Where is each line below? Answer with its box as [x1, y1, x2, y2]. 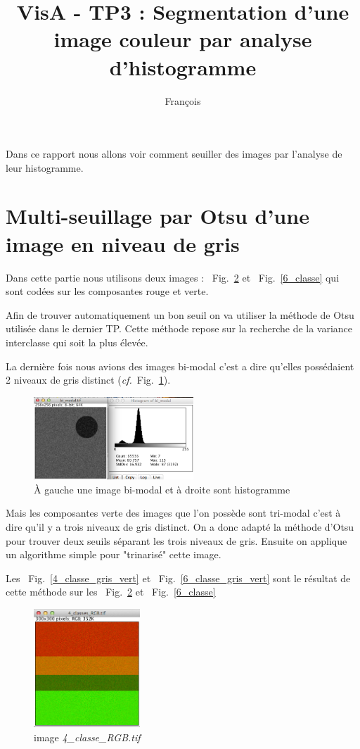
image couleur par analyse [53, 25, 312, 53]
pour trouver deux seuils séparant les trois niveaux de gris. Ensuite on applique [6, 533, 347, 548]
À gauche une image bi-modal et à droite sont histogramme [34, 481, 290, 496]
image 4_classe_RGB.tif [34, 729, 141, 744]
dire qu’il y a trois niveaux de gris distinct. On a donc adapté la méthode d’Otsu [6, 520, 354, 534]
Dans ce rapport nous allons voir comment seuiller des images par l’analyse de [6, 146, 342, 161]
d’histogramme [109, 52, 257, 81]
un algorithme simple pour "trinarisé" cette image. [6, 547, 221, 562]
